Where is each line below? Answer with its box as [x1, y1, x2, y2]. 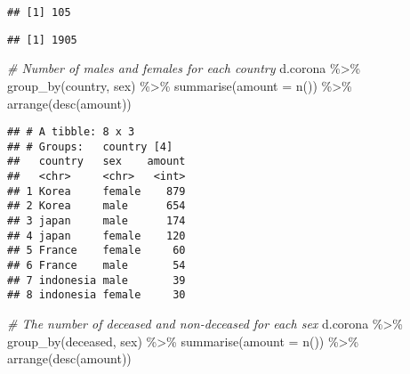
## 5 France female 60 [7, 244, 186, 257]
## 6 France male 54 [7, 259, 186, 272]
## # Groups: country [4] [7, 140, 173, 153]
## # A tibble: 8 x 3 [7, 126, 135, 139]
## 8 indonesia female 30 [7, 289, 186, 302]
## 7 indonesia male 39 [7, 273, 186, 287]
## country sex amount [7, 155, 186, 168]
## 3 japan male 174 [7, 215, 186, 228]
